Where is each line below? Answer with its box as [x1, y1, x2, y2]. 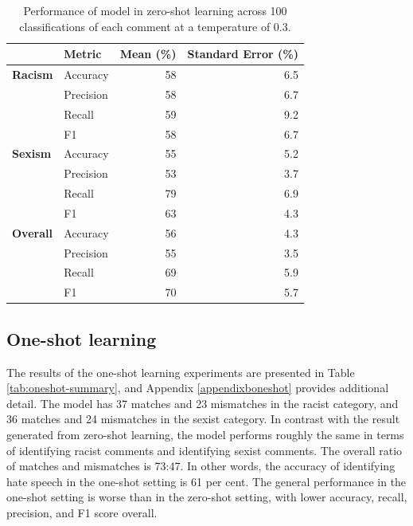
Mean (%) [119, 45, 177, 62]
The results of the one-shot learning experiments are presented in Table [6, 363, 355, 380]
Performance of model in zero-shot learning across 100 [23, 2, 287, 18]
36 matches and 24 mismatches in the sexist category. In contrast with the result [6, 410, 400, 427]
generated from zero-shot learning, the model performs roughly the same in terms [6, 426, 404, 442]
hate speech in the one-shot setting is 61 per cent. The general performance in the [6, 473, 407, 489]
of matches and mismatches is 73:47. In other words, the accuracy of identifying [6, 457, 395, 474]
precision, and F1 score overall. [6, 504, 158, 520]
